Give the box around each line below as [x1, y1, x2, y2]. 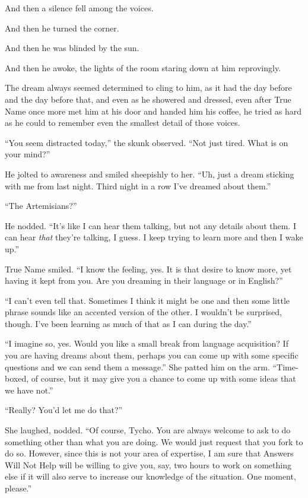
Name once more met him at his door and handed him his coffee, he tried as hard [5, 104, 302, 117]
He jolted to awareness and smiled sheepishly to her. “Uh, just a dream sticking [5, 167, 294, 180]
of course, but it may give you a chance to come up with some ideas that [31, 372, 296, 385]
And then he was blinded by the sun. [5, 42, 139, 54]
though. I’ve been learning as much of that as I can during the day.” [5, 317, 252, 329]
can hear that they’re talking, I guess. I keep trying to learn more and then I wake [5, 231, 303, 243]
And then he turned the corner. [5, 21, 119, 34]
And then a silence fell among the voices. [5, 2, 154, 14]
